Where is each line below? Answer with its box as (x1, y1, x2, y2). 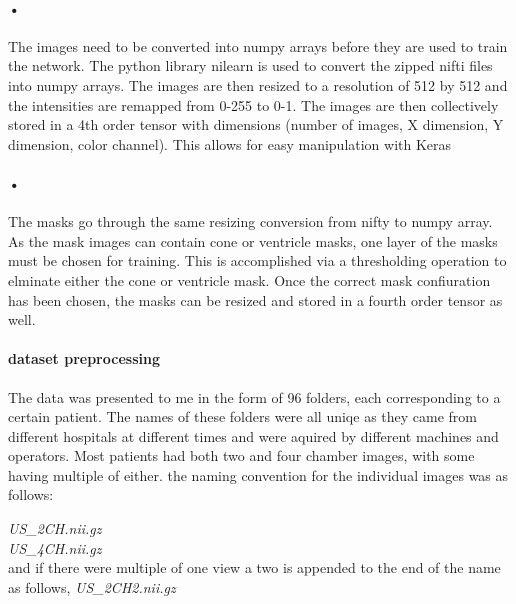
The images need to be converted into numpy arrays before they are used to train (8, 35, 508, 56)
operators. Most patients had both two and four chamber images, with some (8, 445, 475, 466)
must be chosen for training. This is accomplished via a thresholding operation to (8, 250, 507, 271)
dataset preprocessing (8, 348, 160, 369)
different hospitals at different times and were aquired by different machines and (8, 425, 499, 446)
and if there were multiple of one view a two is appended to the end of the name (8, 557, 501, 578)
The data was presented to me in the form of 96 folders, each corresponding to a (8, 386, 501, 407)
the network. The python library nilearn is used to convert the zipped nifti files (8, 55, 493, 76)
